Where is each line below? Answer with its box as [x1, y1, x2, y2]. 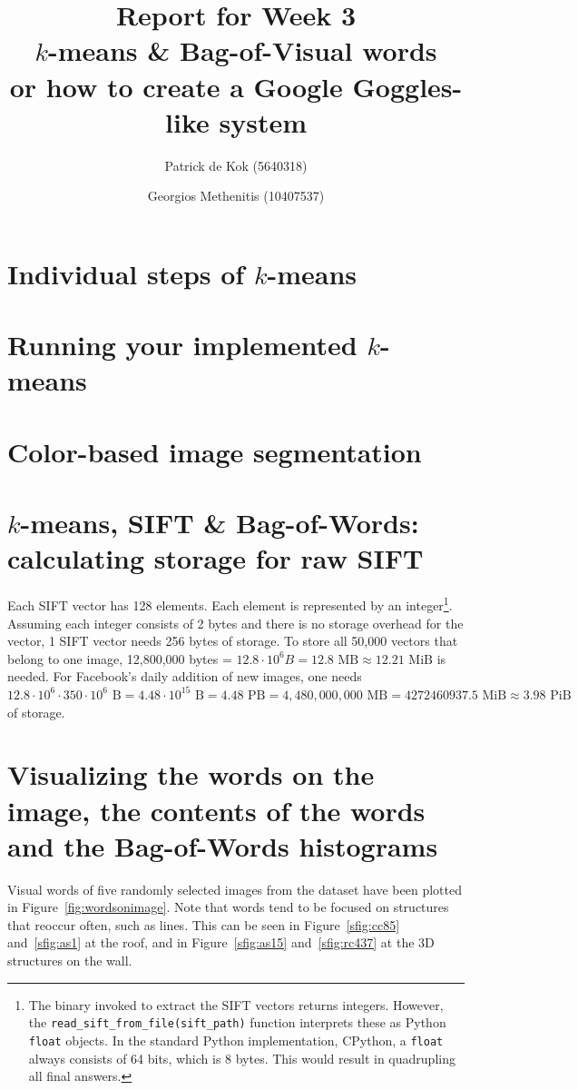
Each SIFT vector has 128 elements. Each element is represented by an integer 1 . [7, 593, 453, 614]
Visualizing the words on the [7, 756, 375, 793]
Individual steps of [7, 254, 245, 292]
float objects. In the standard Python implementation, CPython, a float [28, 1030, 444, 1049]
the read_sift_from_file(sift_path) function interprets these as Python [28, 1013, 446, 1032]
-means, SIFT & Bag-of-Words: [20, 504, 419, 541]
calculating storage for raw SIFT [7, 540, 424, 577]
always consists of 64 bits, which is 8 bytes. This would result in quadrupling [28, 1048, 456, 1067]
